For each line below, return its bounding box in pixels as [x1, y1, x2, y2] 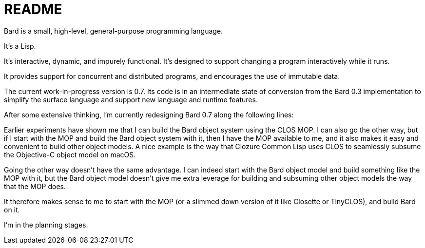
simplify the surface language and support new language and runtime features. [4, 95, 258, 104]
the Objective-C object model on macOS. [4, 150, 136, 159]
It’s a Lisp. [4, 41, 36, 50]
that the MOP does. [4, 182, 66, 191]
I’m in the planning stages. [4, 220, 88, 229]
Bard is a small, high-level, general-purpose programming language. [4, 26, 223, 35]
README [4, 1, 62, 18]
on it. [4, 205, 20, 214]
